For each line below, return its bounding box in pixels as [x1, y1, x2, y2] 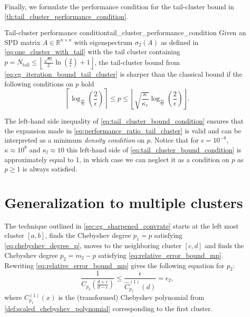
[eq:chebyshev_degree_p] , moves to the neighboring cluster [4, 240, 182, 251]
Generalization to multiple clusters [4, 192, 243, 212]
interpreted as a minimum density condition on [4, 135, 145, 145]
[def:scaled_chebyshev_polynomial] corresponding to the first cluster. [4, 303, 213, 313]
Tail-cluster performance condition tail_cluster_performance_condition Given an [4, 27, 246, 38]
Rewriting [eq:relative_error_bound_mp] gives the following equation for [4, 260, 225, 270]
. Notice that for [150, 135, 199, 145]
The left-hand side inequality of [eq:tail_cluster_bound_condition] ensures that [4, 116, 244, 126]
